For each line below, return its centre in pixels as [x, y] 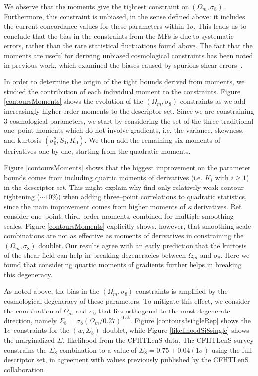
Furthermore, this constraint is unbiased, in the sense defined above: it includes [125, 16]
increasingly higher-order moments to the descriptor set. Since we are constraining [129, 110]
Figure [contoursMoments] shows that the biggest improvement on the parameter [127, 167]
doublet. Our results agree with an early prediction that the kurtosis [142, 245]
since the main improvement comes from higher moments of [95, 206]
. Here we [235, 255]
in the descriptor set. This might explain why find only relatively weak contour [124, 187]
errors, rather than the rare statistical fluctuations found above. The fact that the [128, 45]
